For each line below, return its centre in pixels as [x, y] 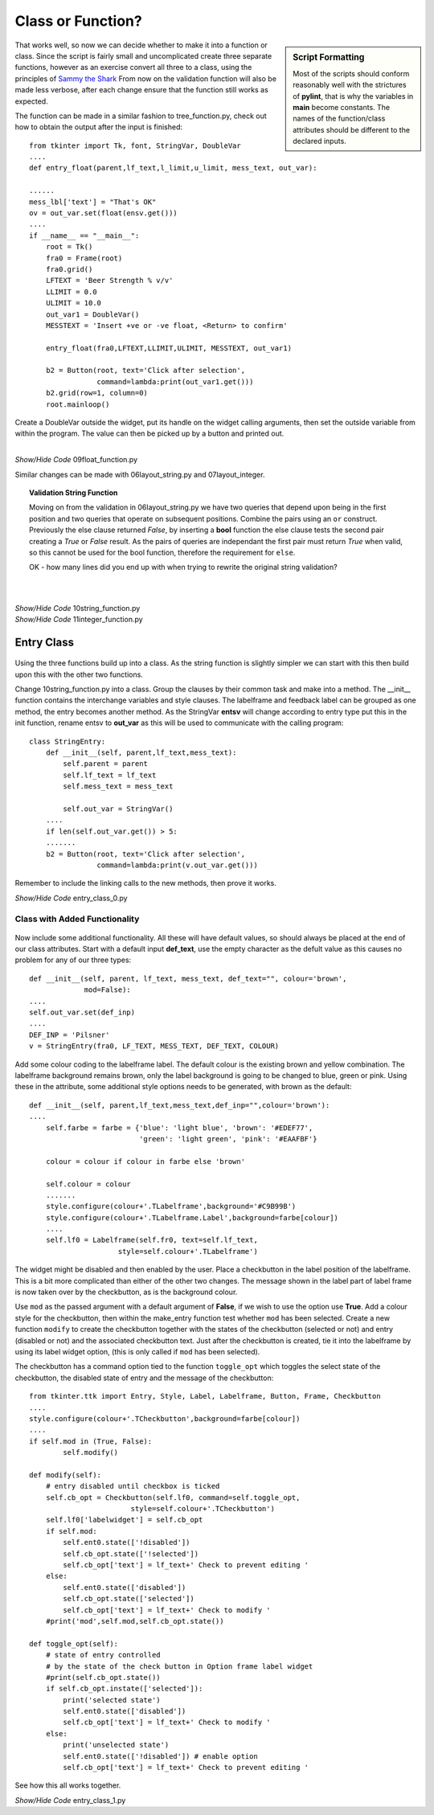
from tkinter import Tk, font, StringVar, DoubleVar [135, 145]
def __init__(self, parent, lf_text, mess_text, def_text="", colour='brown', [188, 978]
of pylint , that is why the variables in [353, 96]
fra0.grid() [69, 269]
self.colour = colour [88, 1184]
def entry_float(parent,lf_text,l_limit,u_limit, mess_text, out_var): [173, 168]
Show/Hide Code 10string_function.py [78, 608]
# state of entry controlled [103, 1655]
